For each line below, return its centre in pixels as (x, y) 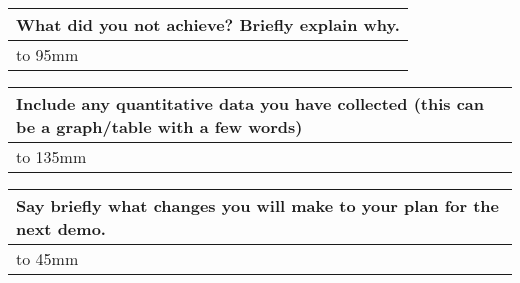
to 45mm (47, 258)
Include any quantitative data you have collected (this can (250, 103)
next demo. (61, 228)
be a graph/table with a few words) (159, 126)
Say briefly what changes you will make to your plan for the (258, 205)
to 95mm (47, 54)
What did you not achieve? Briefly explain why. (208, 24)
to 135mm (51, 156)
